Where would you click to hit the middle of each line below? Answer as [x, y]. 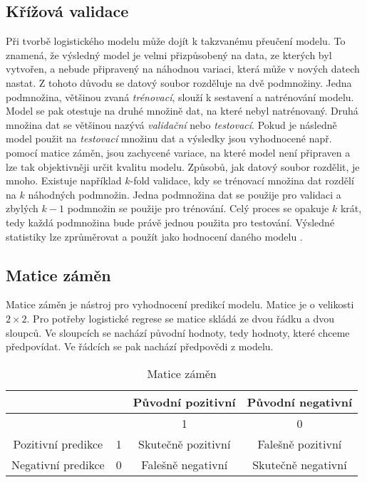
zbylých [22, 208]
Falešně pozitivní [300, 444]
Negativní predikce [58, 464]
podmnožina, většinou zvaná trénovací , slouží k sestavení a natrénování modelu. [180, 96]
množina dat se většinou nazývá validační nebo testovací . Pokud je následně [171, 124]
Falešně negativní [185, 464]
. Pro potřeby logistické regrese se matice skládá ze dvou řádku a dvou [181, 318]
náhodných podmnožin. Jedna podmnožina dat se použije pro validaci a [185, 194]
